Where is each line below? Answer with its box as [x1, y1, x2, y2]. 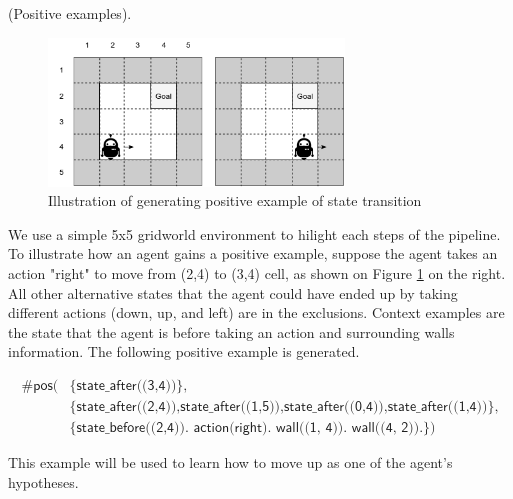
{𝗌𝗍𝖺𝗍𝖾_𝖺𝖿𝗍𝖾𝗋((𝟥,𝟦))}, [69, 378, 188, 393]
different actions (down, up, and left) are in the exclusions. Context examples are [8, 302, 505, 323]
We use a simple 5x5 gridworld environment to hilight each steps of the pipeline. [8, 223, 501, 244]
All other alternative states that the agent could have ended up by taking [8, 282, 458, 303]
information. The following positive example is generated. [8, 341, 360, 362]
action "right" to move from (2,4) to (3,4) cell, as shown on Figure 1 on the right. [8, 263, 506, 283]
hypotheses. [8, 471, 79, 492]
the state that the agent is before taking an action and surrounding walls [8, 321, 455, 342]
